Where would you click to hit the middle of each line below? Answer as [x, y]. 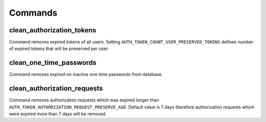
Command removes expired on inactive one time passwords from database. [86, 74]
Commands [33, 13]
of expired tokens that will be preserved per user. [59, 49]
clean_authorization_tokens [53, 30]
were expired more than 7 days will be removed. [58, 114]
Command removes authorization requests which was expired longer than [84, 100]
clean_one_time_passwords [53, 63]
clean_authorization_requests [56, 88]
